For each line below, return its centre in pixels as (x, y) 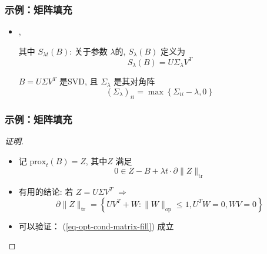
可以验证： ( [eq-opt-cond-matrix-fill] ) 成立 (96, 226)
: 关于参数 (89, 51)
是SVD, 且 (79, 81)
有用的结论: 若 (46, 192)
